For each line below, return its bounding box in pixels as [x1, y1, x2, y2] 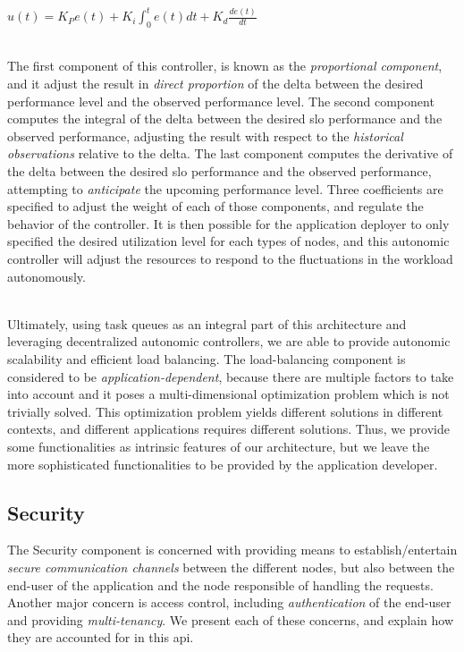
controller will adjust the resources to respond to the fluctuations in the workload [7, 250, 453, 268]
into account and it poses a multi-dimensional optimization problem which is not [7, 385, 450, 403]
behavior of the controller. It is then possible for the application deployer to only [7, 214, 450, 233]
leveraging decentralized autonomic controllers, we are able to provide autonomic [7, 332, 451, 351]
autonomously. [7, 267, 86, 285]
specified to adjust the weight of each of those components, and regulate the [7, 197, 424, 216]
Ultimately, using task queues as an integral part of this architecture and [7, 314, 407, 333]
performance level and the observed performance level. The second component [7, 91, 434, 110]
